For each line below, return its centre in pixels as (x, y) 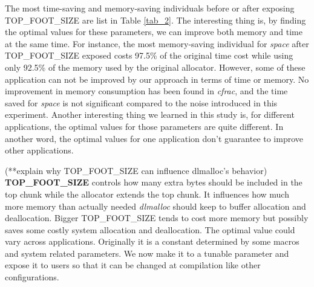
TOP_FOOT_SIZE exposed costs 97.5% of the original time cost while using (149, 55)
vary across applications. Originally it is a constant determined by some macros (152, 241)
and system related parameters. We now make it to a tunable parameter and (147, 253)
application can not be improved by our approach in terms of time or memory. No (157, 79)
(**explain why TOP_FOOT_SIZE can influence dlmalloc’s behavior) (136, 170)
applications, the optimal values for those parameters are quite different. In (144, 126)
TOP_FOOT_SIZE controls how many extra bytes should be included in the (154, 182)
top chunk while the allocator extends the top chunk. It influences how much (147, 194)
